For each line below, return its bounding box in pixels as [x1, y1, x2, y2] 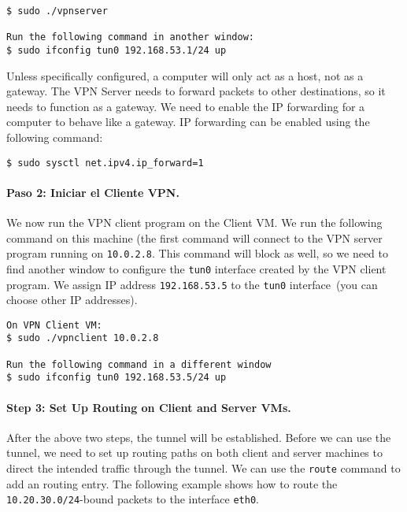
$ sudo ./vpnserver [6, 6, 108, 17]
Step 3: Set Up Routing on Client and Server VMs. [6, 399, 291, 415]
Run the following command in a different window [6, 358, 272, 370]
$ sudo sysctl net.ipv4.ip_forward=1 [6, 157, 204, 169]
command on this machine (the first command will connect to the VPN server [6, 229, 383, 246]
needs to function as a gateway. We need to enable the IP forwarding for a [6, 98, 365, 114]
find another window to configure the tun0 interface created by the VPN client [6, 260, 387, 276]
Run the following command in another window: [6, 32, 254, 43]
